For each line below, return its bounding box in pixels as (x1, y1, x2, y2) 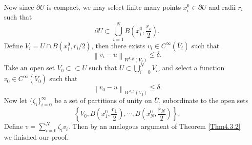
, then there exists (91, 40, 146, 50)
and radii (209, 2, 236, 12)
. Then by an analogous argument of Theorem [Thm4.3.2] (68, 121, 241, 131)
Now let (4, 95, 27, 105)
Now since (4, 2, 34, 12)
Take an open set (4, 62, 55, 73)
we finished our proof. (4, 132, 69, 142)
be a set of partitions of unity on (54, 95, 152, 105)
